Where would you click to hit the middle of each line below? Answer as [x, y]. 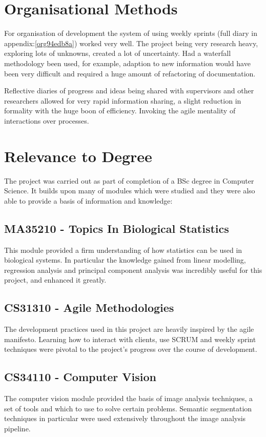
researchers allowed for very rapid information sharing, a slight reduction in [123, 100]
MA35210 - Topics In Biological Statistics [117, 228]
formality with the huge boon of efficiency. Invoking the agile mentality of [120, 111]
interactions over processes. [47, 120]
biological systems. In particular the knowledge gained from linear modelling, [125, 260]
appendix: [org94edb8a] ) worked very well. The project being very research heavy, [131, 43]
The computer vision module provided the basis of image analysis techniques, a [129, 398]
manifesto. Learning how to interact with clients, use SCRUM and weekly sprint [130, 339]
